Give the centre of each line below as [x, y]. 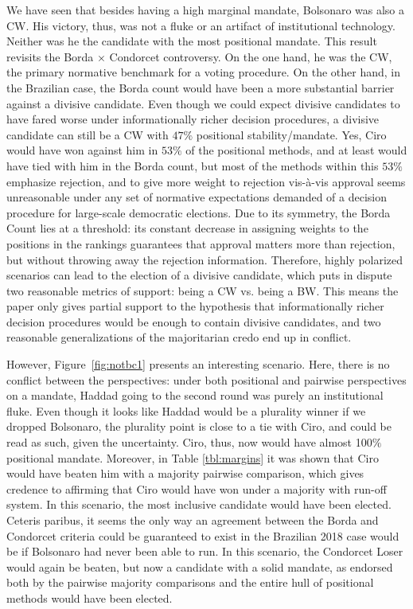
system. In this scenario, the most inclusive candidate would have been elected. [199, 504]
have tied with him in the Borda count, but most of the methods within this [193, 165]
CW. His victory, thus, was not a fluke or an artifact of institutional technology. [201, 25]
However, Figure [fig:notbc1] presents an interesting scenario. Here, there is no [198, 364]
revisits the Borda [50, 56]
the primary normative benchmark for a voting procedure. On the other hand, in [204, 72]
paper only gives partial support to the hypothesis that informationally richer [195, 306]
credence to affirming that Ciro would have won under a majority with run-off [197, 488]
